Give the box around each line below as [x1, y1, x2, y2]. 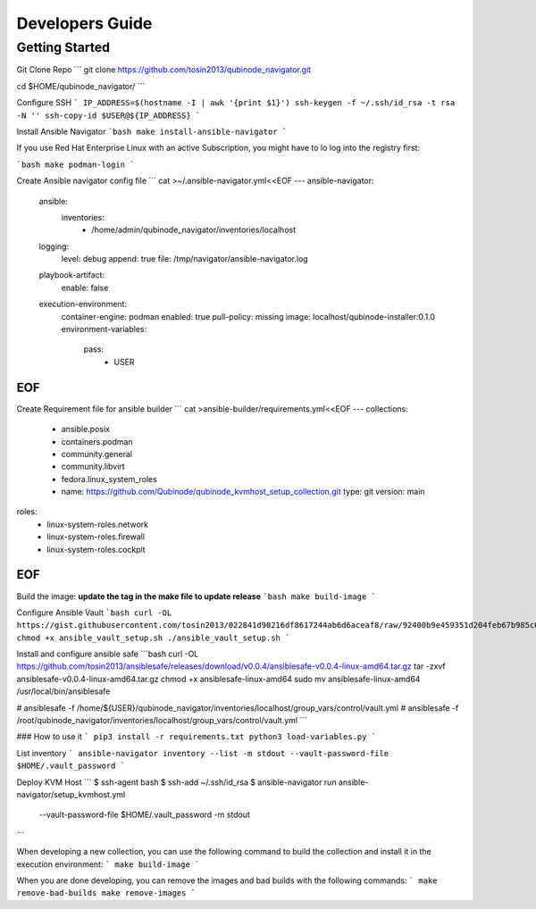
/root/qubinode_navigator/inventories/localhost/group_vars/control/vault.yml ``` [16, 715, 308, 726]
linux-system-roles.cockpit [46, 544, 147, 555]
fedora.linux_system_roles [61, 473, 158, 484]
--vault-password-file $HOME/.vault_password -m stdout [38, 809, 250, 821]
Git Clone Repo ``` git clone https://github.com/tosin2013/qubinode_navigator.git [16, 64, 312, 75]
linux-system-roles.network [46, 519, 149, 530]
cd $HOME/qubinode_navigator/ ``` [16, 80, 146, 91]
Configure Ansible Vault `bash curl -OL [16, 607, 172, 618]
